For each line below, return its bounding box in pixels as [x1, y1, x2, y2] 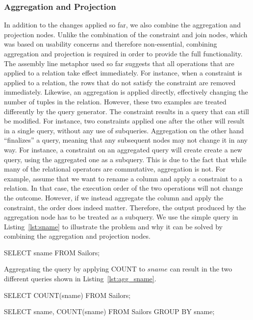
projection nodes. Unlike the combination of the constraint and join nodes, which [4, 29, 248, 39]
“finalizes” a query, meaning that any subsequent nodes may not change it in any [4, 135, 248, 145]
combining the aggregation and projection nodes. [4, 231, 151, 241]
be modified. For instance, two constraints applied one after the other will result [4, 116, 245, 126]
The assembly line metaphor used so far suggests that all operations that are [4, 58, 234, 68]
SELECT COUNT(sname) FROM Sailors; [4, 290, 131, 300]
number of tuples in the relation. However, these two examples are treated [4, 96, 227, 106]
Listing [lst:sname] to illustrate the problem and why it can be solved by [4, 221, 223, 231]
